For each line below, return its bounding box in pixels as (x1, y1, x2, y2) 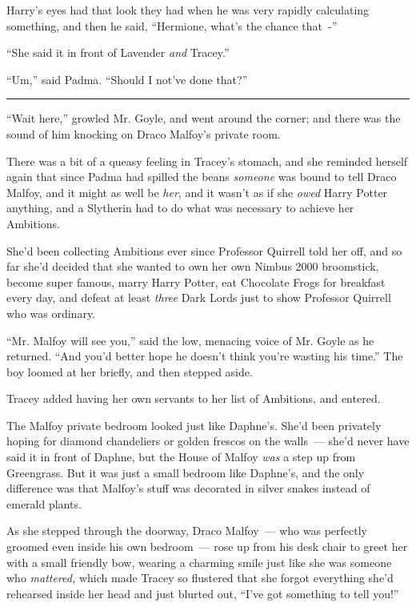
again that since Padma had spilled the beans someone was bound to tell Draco (6, 168, 397, 185)
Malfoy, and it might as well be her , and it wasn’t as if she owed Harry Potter (6, 183, 388, 200)
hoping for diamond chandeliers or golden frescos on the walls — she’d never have (6, 432, 410, 449)
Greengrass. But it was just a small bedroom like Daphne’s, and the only (6, 464, 365, 480)
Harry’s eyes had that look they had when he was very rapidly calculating (6, 2, 370, 18)
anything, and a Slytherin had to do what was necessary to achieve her (6, 199, 354, 216)
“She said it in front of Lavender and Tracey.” (6, 44, 230, 61)
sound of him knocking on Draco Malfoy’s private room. (6, 125, 281, 142)
